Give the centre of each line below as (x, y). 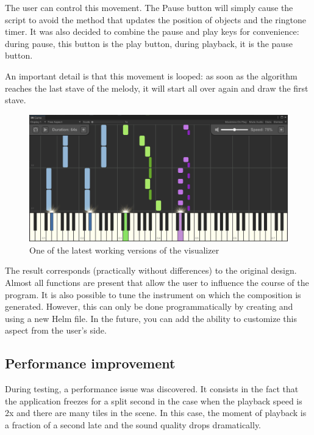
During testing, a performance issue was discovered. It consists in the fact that (152, 389)
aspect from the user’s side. (56, 330)
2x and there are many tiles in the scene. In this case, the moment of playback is (156, 413)
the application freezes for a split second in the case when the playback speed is (154, 400)
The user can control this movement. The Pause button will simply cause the (149, 7)
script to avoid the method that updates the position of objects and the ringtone (155, 19)
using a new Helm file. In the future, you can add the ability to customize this (151, 318)
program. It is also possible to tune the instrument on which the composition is (153, 294)
